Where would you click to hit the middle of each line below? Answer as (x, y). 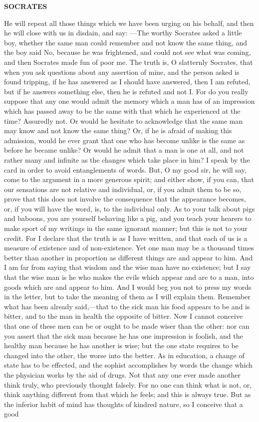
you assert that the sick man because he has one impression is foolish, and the (124, 335)
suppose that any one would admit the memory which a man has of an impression (129, 101)
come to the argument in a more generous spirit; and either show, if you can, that (129, 179)
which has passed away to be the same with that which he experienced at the (122, 110)
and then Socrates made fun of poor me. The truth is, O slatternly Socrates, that (129, 62)
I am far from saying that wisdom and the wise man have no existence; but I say (128, 267)
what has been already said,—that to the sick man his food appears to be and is (127, 306)
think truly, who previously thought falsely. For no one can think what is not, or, (128, 384)
